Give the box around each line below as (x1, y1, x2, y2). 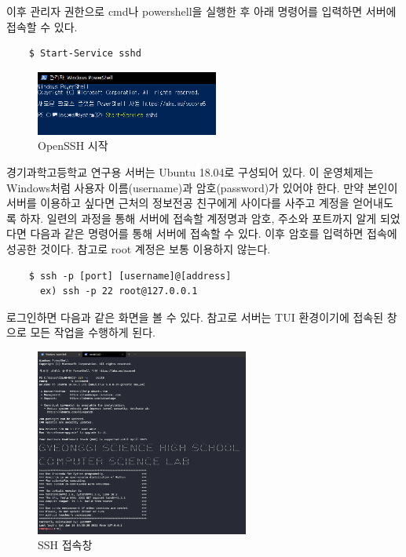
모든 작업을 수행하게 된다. (30, 324, 155, 340)
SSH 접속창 (38, 537, 93, 553)
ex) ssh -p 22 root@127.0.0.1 (39, 286, 198, 297)
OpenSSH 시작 (38, 137, 108, 154)
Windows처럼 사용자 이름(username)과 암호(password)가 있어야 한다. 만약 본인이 (6, 179, 398, 195)
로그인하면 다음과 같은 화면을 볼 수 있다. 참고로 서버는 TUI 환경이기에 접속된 (6, 308, 384, 325)
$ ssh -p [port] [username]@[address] (28, 270, 232, 282)
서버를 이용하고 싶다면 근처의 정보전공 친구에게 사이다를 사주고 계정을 (6, 195, 349, 211)
